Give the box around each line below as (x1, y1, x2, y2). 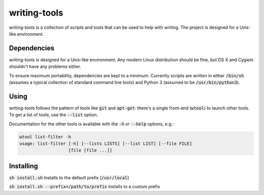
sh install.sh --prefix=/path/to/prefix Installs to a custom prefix (9, 184, 160, 190)
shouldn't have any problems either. (9, 64, 82, 69)
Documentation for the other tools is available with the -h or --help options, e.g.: (9, 121, 174, 127)
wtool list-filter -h (19, 134, 71, 139)
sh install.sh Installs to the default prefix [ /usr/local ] (9, 174, 129, 180)
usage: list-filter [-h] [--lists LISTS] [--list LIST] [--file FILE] (19, 141, 193, 147)
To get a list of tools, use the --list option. (9, 112, 98, 118)
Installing (9, 162, 39, 170)
